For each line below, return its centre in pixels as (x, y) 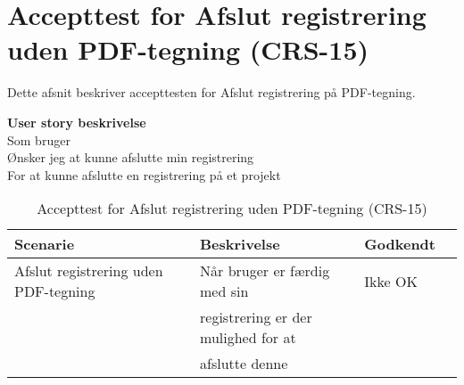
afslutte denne (244, 364)
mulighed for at (248, 338)
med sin (224, 291)
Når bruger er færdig (265, 271)
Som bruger (39, 139)
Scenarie (45, 244)
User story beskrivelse (77, 122)
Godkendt (400, 244)
